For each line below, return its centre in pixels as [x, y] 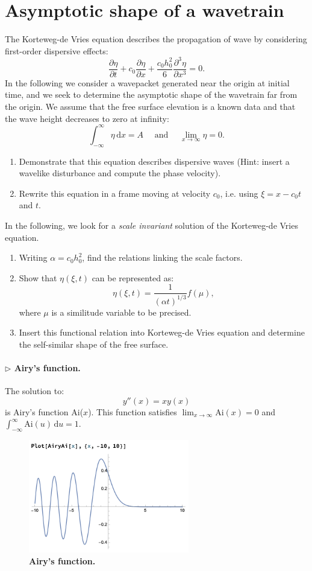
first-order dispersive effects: [57, 50]
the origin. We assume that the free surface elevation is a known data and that [150, 107]
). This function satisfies [133, 411]
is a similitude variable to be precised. [121, 312]
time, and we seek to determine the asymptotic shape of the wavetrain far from [151, 94]
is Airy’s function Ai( [44, 411]
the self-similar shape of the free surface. [94, 344]
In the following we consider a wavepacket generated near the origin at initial [147, 82]
